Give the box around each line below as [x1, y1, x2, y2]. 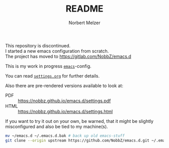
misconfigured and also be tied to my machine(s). [5, 123, 108, 129]
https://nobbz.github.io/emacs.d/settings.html [18, 108, 113, 114]
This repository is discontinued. [5, 42, 71, 48]
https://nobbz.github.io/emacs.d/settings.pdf [18, 98, 111, 104]
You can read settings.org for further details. [5, 72, 100, 79]
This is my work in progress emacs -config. [5, 63, 92, 69]
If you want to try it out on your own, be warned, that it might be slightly [5, 118, 154, 124]
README [65, 3, 104, 15]
